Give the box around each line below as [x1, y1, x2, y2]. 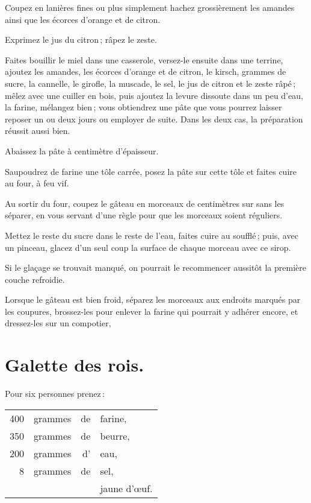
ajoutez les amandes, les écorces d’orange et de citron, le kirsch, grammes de [5, 65, 286, 78]
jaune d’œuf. [100, 481, 153, 495]
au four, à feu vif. [5, 177, 69, 189]
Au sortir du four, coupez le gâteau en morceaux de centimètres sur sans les [5, 197, 285, 209]
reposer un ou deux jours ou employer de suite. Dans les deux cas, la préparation [5, 112, 303, 125]
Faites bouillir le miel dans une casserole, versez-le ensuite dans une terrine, [5, 53, 283, 66]
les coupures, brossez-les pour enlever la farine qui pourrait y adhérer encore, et [5, 305, 298, 317]
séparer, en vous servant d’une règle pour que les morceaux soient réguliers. [5, 209, 283, 221]
